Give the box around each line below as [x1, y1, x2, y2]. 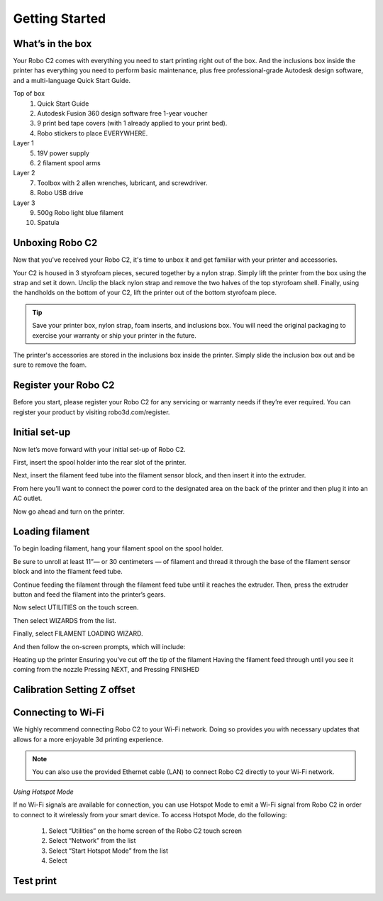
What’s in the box [13, 38, 92, 50]
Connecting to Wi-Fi [13, 707, 104, 719]
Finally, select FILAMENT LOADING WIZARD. [13, 629, 143, 638]
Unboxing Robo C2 [13, 237, 98, 249]
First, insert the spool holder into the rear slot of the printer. [13, 458, 187, 466]
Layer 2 [13, 169, 35, 177]
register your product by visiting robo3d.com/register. [13, 408, 170, 416]
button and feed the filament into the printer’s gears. [13, 590, 166, 599]
